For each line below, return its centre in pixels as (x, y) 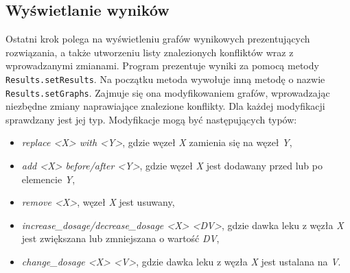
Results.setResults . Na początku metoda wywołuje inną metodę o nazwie (165, 79)
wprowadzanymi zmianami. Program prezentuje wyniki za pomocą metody (162, 66)
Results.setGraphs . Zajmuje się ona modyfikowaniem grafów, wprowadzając (168, 92)
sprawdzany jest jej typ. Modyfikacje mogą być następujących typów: (151, 119)
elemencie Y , (48, 179)
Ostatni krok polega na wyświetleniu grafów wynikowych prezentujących (158, 39)
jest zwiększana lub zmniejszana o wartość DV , (120, 238)
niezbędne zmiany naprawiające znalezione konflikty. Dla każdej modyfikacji (165, 106)
